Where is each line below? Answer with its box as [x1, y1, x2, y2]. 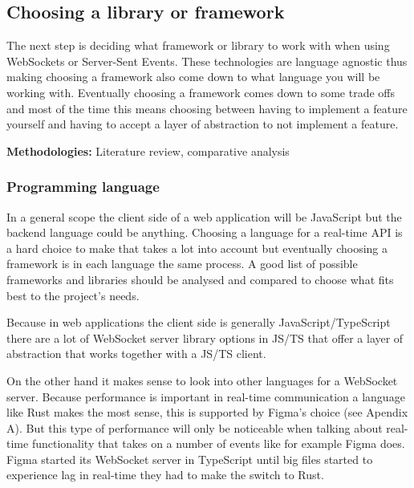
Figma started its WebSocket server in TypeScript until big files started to [6, 450, 373, 467]
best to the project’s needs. [6, 287, 140, 303]
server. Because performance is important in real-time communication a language [6, 388, 405, 405]
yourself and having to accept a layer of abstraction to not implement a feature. [6, 116, 399, 132]
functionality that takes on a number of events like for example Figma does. [31, 435, 405, 452]
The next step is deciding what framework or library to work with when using [6, 37, 390, 54]
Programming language [6, 177, 160, 197]
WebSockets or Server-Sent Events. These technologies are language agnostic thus [6, 52, 408, 69]
